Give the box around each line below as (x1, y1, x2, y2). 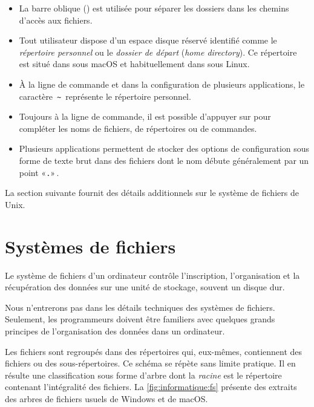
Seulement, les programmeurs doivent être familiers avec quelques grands (5, 313, 275, 325)
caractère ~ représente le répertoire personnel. (19, 90, 191, 102)
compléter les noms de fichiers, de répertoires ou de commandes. (19, 122, 257, 134)
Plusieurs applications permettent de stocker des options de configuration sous (19, 142, 310, 155)
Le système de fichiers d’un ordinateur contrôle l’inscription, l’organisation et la (5, 269, 300, 281)
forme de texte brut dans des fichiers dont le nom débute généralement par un (19, 154, 309, 166)
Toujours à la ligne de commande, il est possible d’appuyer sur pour (19, 110, 271, 123)
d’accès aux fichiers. (19, 13, 93, 26)
